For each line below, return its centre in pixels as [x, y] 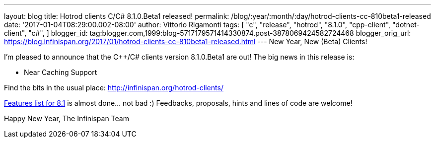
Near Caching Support [61, 72]
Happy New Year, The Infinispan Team [67, 118]
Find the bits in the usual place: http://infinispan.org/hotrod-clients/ [114, 88]
